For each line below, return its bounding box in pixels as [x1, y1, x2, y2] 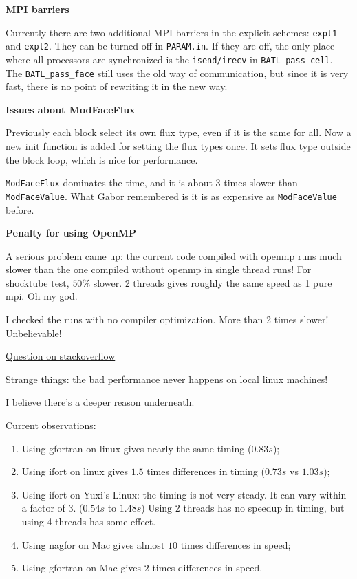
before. [6, 202, 34, 217]
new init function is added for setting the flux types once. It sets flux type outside [6, 139, 351, 153]
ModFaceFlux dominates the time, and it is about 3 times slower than [6, 175, 298, 190]
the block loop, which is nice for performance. [6, 152, 198, 166]
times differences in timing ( [147, 464, 265, 479]
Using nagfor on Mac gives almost [21, 537, 165, 551]
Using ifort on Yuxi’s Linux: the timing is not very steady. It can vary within [21, 487, 347, 501]
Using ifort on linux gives [21, 464, 129, 479]
